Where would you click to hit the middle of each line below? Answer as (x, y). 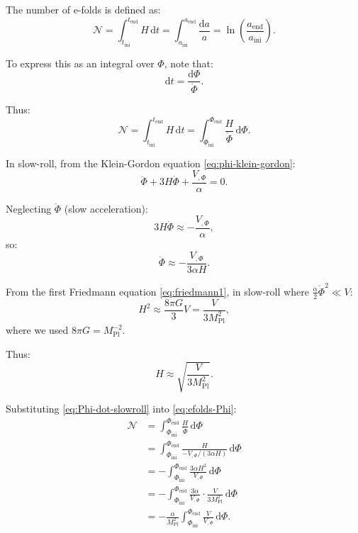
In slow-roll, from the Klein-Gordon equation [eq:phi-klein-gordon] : (151, 163)
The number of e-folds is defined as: (83, 9)
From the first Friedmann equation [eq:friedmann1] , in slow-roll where (157, 291)
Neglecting (29, 208)
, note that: (189, 63)
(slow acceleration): (106, 208)
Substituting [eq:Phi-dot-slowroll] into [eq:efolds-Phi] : (121, 409)
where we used (37, 330)
